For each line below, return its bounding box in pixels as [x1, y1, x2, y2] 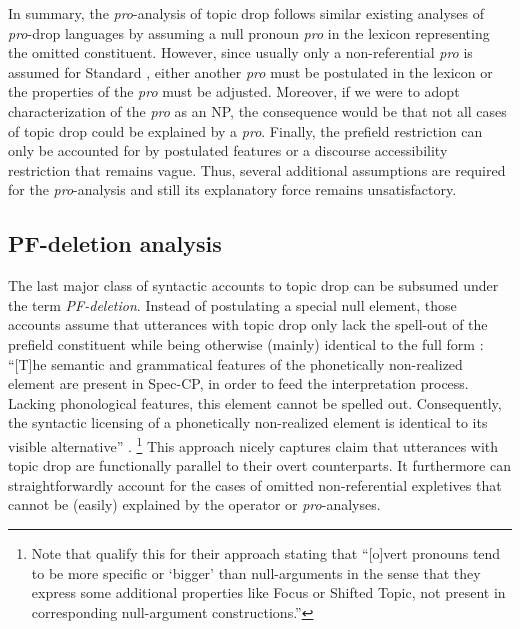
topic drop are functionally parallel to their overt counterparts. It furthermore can [8, 455, 511, 476]
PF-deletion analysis [8, 228, 222, 259]
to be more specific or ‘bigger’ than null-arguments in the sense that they [31, 562, 481, 583]
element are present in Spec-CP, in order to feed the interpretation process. [8, 373, 469, 394]
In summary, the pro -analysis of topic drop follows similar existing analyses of [8, 3, 485, 23]
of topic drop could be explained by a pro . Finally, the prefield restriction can [8, 120, 483, 141]
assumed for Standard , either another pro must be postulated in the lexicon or [8, 61, 493, 82]
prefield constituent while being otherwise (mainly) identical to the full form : [8, 333, 484, 354]
